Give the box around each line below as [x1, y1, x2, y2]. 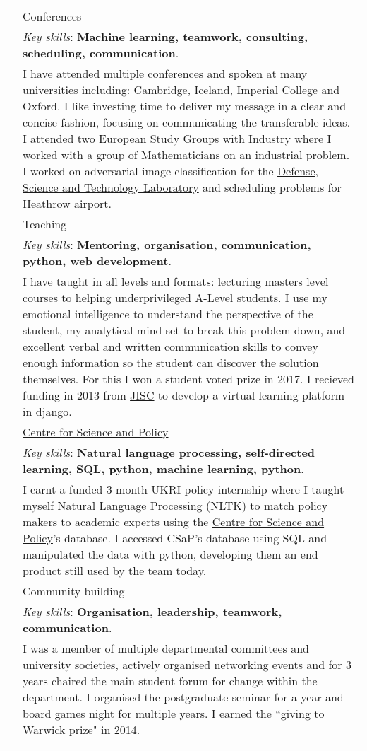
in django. [23, 403, 72, 419]
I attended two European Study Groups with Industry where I [23, 130, 332, 146]
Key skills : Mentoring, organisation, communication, [23, 236, 311, 252]
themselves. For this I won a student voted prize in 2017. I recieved [23, 371, 354, 387]
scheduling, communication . [23, 45, 179, 61]
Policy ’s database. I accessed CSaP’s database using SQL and [23, 530, 327, 546]
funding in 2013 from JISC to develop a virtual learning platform [23, 387, 345, 403]
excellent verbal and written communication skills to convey [23, 338, 318, 354]
